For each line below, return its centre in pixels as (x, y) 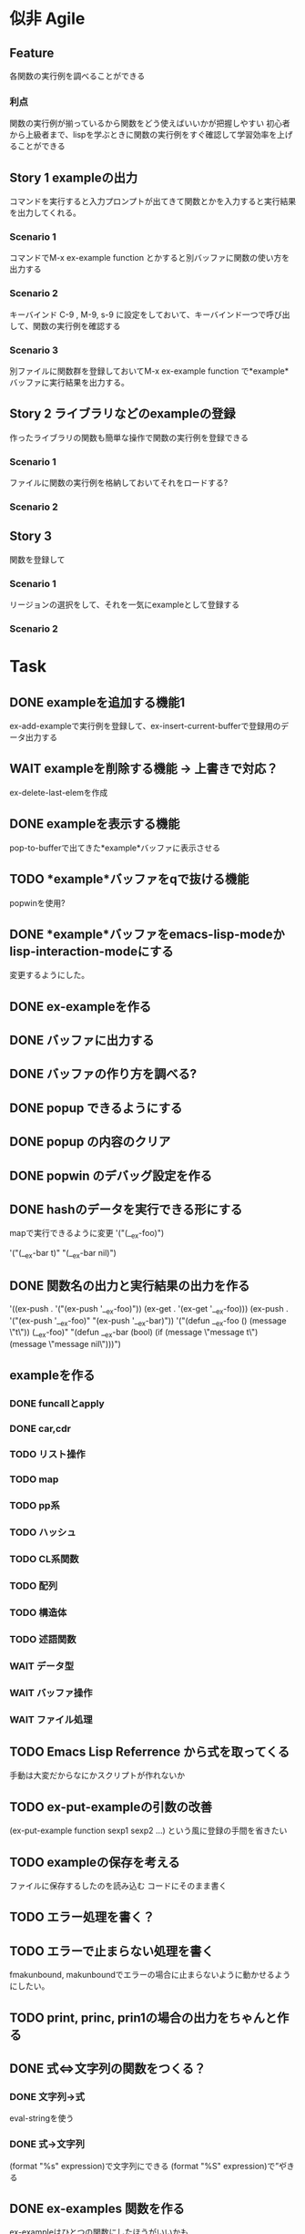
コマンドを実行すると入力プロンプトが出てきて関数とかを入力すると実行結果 (153, 201)
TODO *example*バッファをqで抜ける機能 (129, 879)
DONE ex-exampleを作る (81, 1007)
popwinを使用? (37, 902)
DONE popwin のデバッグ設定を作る (111, 1175)
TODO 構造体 (38, 1612)
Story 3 (31, 536)
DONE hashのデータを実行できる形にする (126, 1210)
